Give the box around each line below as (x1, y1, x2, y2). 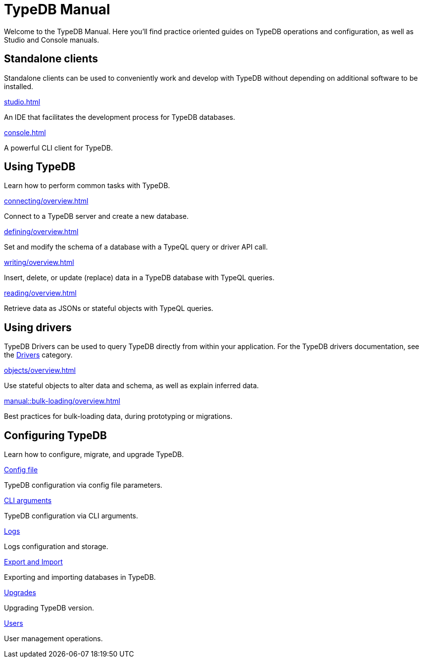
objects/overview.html (4, 366, 76, 375)
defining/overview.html (4, 227, 79, 236)
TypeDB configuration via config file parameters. (4, 481, 163, 490)
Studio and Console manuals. (4, 35, 99, 44)
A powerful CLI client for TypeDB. (4, 143, 113, 152)
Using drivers (4, 321, 72, 334)
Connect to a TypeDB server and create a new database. (4, 212, 189, 221)
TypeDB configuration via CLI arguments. (4, 511, 138, 520)
